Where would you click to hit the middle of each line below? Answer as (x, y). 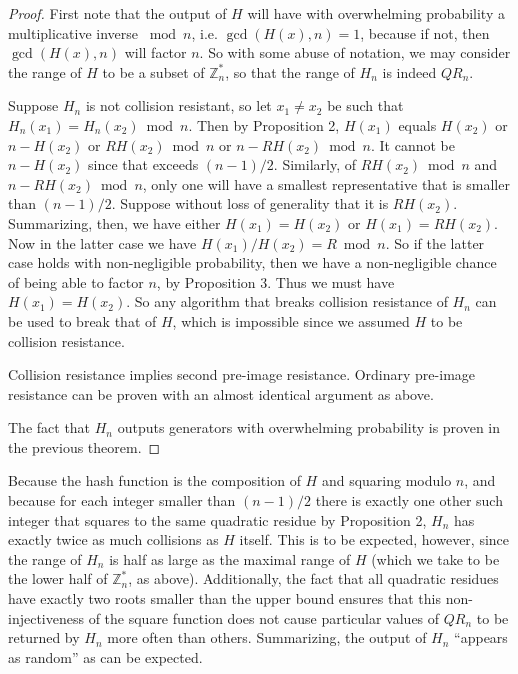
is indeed (409, 71)
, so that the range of (290, 71)
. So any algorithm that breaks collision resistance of (287, 301)
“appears (481, 637)
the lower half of (58, 578)
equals (417, 124)
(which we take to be (435, 558)
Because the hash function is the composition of (154, 480)
